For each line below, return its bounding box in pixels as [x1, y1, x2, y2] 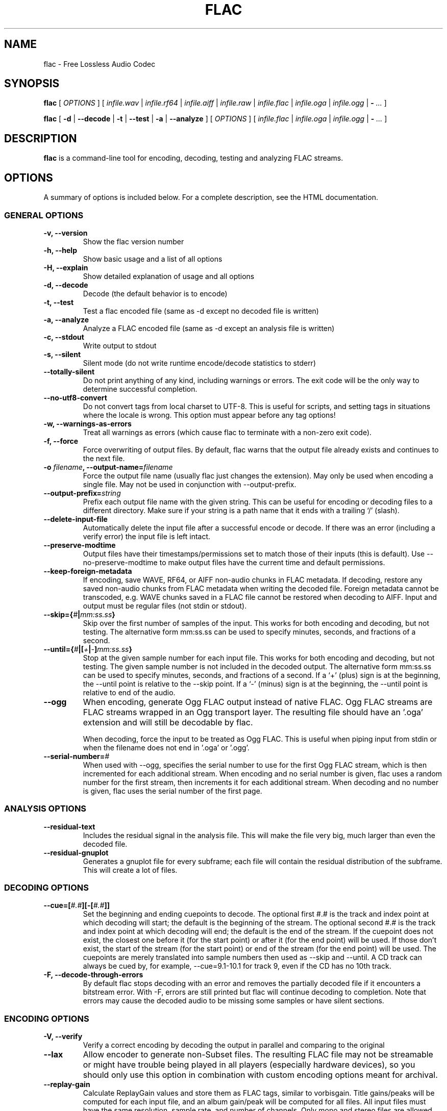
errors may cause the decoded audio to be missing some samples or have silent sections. [83, 996, 384, 1005]
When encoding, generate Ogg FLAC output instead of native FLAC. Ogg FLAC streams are [83, 696, 433, 707]
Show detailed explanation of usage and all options [83, 271, 255, 281]
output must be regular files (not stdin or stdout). [83, 601, 247, 610]
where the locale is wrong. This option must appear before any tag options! [83, 410, 336, 419]
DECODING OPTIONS [4, 882, 89, 893]
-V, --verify [43, 1032, 83, 1041]
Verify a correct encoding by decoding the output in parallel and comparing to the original [83, 1041, 385, 1050]
